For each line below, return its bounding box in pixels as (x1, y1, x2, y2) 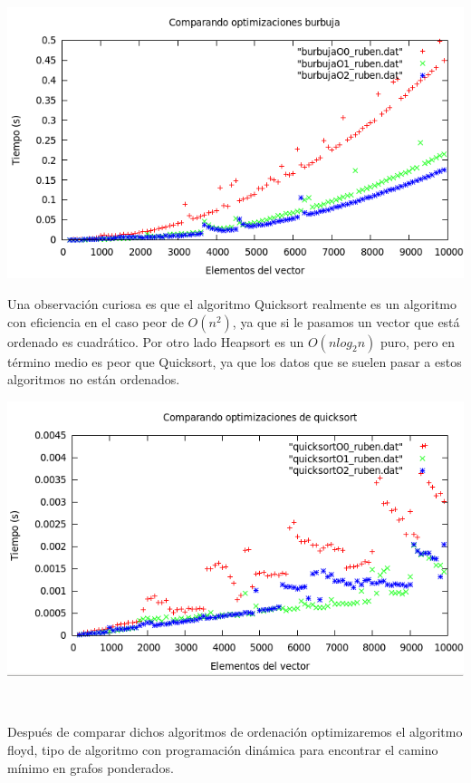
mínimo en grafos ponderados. (7, 758, 174, 777)
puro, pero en (380, 332, 456, 351)
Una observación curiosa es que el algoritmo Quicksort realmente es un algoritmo (7, 294, 457, 313)
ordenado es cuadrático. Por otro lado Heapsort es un (7, 332, 304, 351)
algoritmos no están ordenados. (7, 370, 180, 389)
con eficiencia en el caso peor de (7, 312, 184, 331)
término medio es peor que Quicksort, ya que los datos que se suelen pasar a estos (7, 352, 462, 371)
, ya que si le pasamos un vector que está (232, 312, 460, 331)
